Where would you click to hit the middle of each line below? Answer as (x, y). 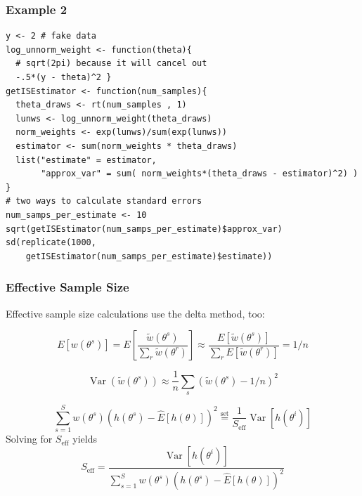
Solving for (29, 439)
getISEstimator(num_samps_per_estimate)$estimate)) (149, 256)
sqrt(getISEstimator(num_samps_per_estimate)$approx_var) (144, 229)
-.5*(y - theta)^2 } (64, 77)
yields (85, 439)
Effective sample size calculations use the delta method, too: (135, 313)
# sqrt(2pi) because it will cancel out (111, 64)
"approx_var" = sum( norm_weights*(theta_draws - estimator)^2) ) (200, 174)
